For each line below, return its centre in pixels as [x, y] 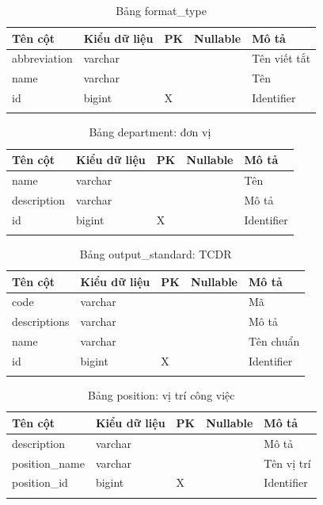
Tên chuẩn [274, 341]
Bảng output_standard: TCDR [156, 253]
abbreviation [42, 58]
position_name [48, 463]
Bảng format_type [161, 10]
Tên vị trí [287, 463]
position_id [40, 482]
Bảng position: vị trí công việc [161, 395]
